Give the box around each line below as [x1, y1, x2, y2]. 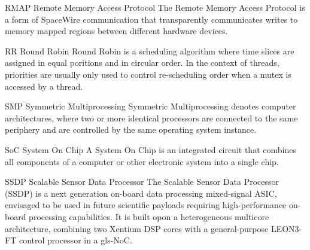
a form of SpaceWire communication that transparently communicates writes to [5, 13, 298, 25]
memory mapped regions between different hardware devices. [5, 25, 228, 37]
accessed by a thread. [5, 80, 83, 92]
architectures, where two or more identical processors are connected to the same [5, 111, 298, 124]
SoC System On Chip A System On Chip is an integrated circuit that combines [5, 143, 296, 156]
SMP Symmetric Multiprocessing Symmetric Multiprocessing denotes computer [5, 100, 296, 112]
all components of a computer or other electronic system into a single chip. [5, 155, 279, 167]
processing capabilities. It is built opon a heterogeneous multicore [29, 210, 269, 222]
